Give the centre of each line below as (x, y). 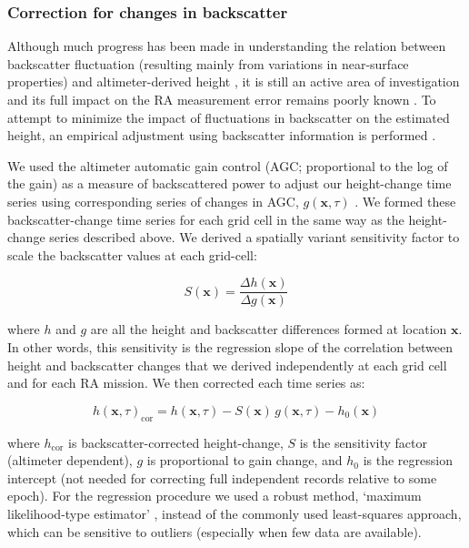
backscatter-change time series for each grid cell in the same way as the (206, 219)
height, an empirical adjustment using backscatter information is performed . (222, 135)
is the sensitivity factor (363, 442)
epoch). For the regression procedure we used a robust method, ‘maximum (215, 496)
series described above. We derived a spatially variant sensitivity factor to (254, 237)
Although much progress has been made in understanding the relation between (227, 46)
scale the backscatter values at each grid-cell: (132, 254)
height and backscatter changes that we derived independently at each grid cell (227, 365)
